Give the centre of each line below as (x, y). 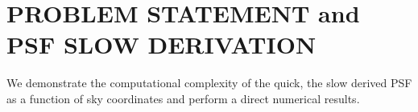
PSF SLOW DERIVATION (161, 44)
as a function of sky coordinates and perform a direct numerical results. (183, 98)
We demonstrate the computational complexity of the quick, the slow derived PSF (209, 83)
